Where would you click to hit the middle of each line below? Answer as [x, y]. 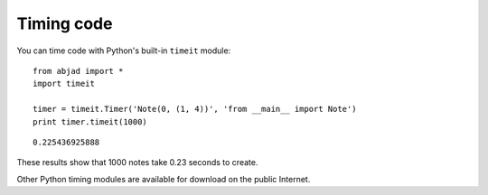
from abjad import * [78, 71]
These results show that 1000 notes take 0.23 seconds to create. [137, 162]
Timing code [65, 23]
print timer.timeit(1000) [90, 121]
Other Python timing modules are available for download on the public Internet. [164, 179]
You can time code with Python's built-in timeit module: [124, 51]
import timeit [64, 84]
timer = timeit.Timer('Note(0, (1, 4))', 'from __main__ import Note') [195, 109]
